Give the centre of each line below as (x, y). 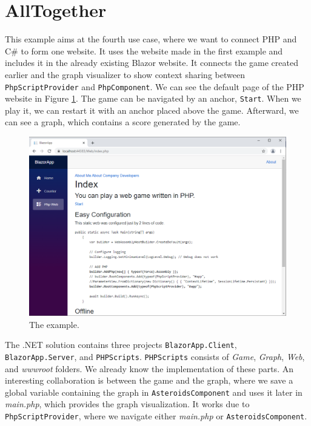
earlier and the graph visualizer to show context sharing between (125, 74)
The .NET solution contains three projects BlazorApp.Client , (121, 345)
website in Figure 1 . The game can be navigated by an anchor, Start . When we (153, 98)
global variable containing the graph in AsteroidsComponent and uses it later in (154, 392)
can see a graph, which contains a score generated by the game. (123, 122)
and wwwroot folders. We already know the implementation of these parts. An (149, 368)
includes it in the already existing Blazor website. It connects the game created (152, 63)
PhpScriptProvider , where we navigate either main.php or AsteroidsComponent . (156, 415)
